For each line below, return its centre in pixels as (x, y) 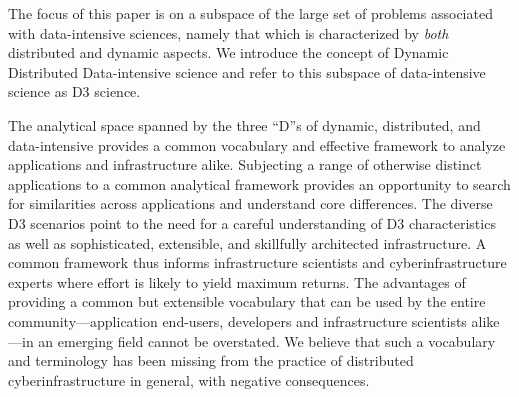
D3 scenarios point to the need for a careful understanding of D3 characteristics (252, 222)
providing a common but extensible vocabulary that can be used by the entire (247, 301)
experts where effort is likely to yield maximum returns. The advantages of (237, 281)
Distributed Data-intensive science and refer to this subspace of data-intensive (247, 71)
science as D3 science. (74, 91)
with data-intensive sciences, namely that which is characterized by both (228, 32)
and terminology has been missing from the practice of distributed (211, 360)
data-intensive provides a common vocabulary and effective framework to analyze (257, 144)
